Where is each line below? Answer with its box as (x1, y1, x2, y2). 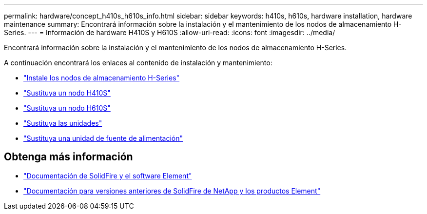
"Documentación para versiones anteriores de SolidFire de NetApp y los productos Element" (23, 186, 321, 195)
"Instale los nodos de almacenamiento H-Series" (23, 74, 180, 82)
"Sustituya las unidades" (23, 119, 102, 127)
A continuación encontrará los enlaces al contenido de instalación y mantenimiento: (4, 58, 272, 67)
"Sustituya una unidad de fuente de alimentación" (23, 134, 183, 142)
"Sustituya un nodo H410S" (23, 89, 111, 97)
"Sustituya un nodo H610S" (23, 104, 111, 112)
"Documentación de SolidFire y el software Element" (23, 171, 192, 180)
